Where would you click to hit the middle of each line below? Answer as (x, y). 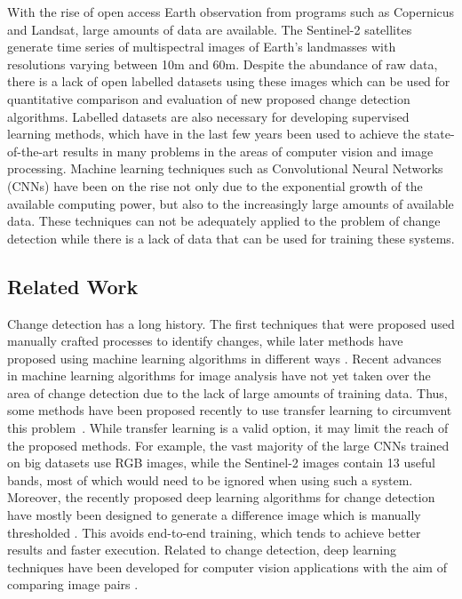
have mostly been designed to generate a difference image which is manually (214, 515)
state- (439, 134)
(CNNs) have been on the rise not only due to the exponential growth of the (215, 185)
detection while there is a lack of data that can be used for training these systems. (231, 238)
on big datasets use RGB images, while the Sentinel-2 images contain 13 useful (221, 463)
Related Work (73, 286)
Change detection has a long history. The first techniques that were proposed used (231, 323)
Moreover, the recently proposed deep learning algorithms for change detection (221, 497)
